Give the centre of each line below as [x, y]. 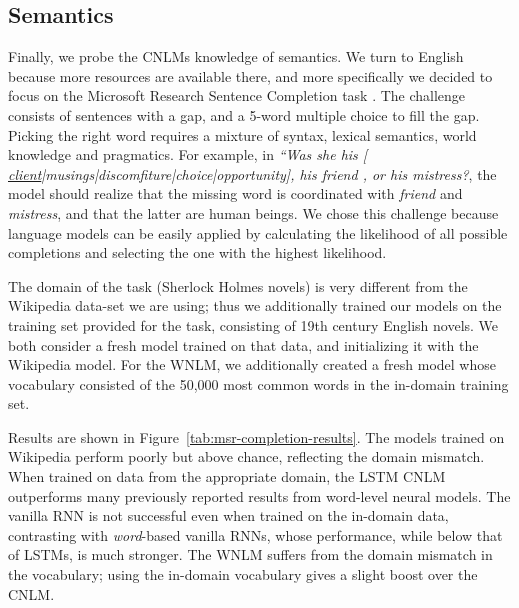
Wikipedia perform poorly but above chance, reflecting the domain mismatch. [246, 456]
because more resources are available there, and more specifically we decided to [250, 75]
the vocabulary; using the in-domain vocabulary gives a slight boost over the [243, 574]
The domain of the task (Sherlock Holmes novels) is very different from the [238, 285]
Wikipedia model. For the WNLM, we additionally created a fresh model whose [252, 364]
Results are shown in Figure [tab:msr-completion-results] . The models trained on [256, 436]
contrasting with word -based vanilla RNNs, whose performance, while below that [255, 534]
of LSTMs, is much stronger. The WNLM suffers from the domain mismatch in [250, 554]
